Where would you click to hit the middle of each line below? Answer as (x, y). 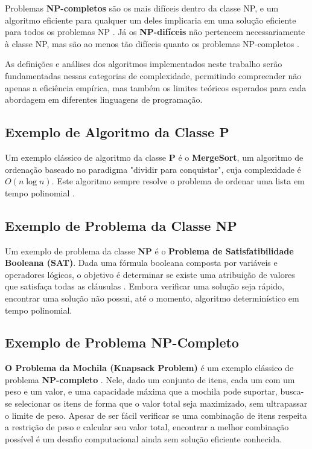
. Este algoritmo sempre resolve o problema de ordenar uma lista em (178, 181)
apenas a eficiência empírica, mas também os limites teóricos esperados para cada (156, 87)
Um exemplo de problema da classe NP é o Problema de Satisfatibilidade (149, 250)
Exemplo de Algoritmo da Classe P (117, 132)
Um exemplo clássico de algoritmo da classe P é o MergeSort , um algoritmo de (154, 157)
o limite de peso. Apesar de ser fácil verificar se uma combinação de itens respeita (156, 415)
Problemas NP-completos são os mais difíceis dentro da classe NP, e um (142, 8)
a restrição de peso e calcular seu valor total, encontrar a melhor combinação (147, 427)
